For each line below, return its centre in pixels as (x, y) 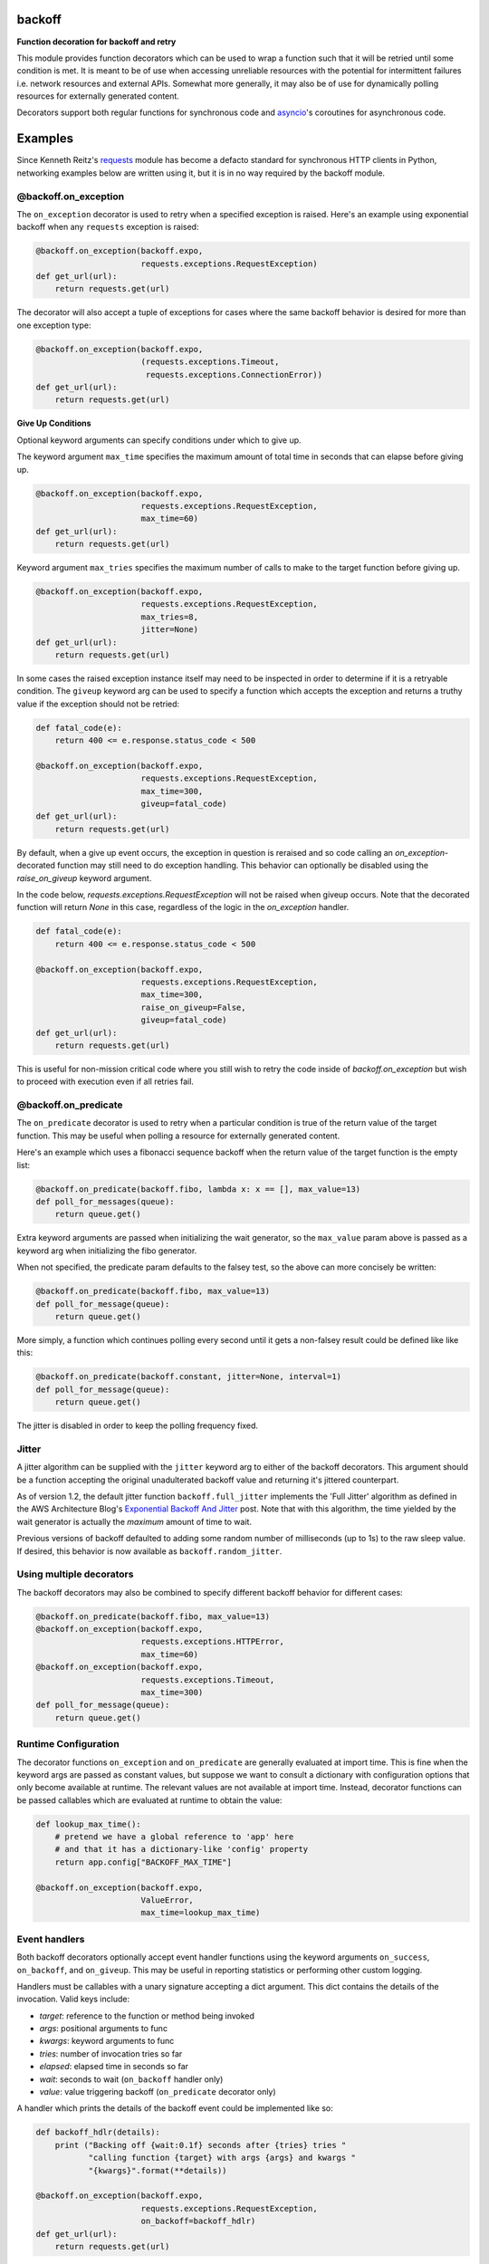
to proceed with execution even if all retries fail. (105, 1081)
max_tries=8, (170, 617)
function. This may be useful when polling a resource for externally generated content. (178, 1136)
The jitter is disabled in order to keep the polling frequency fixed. (137, 1425)
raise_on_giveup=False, (193, 1007)
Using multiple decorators (75, 1574)
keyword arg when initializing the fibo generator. (107, 1251)
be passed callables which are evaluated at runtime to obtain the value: (149, 1800)
